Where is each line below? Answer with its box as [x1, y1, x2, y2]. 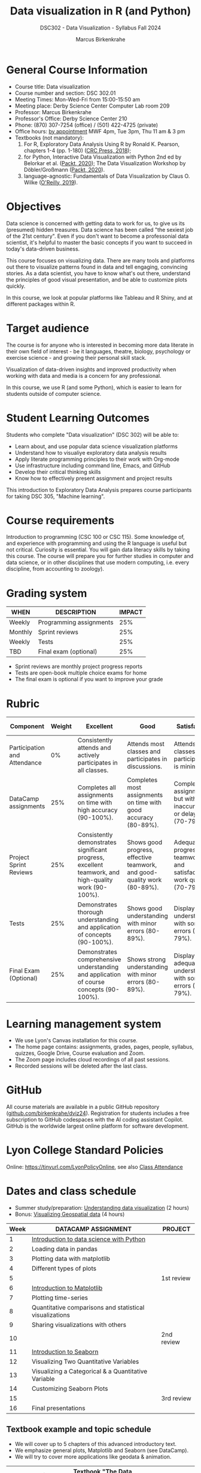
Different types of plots [32, 1265, 97, 1273]
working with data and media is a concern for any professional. [6, 372, 162, 379]
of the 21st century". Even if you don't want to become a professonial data [6, 232, 189, 240]
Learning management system [6, 1017, 162, 1031]
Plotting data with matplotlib [32, 1254, 111, 1263]
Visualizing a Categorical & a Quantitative [32, 1367, 148, 1376]
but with [173, 795, 197, 803]
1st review [161, 1274, 191, 1283]
